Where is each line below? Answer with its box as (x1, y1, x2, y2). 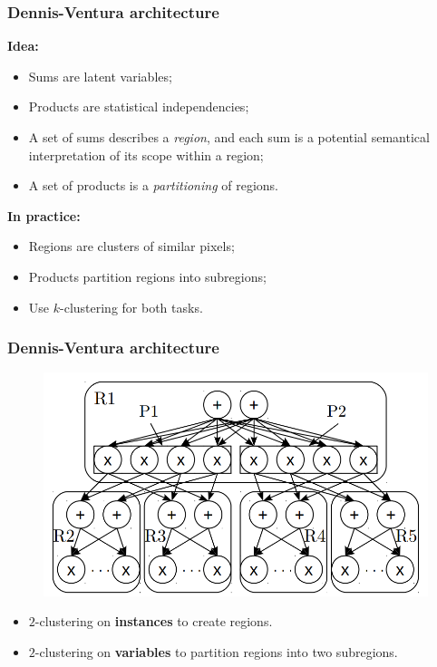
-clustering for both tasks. (60, 297, 203, 316)
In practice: (7, 206, 81, 225)
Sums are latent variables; (28, 66, 172, 85)
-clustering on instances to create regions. (34, 612, 273, 631)
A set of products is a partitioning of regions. (28, 176, 278, 195)
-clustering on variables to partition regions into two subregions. (34, 642, 398, 661)
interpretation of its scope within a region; (28, 145, 264, 164)
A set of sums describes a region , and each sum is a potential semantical (28, 128, 430, 146)
